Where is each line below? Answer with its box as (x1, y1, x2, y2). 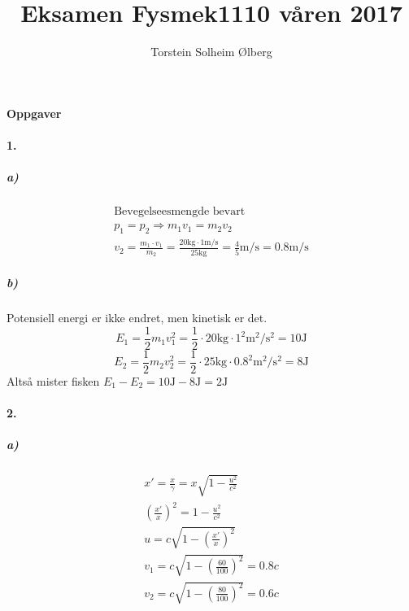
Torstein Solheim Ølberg (150, 43, 272, 60)
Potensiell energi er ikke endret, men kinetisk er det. (7, 309, 268, 326)
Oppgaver (7, 104, 62, 121)
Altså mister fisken (7, 372, 100, 389)
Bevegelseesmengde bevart (114, 206, 246, 218)
